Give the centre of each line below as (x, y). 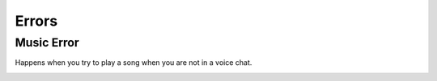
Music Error (47, 43)
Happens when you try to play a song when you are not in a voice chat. (134, 63)
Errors (36, 21)
